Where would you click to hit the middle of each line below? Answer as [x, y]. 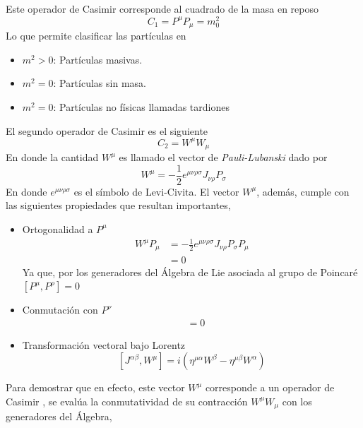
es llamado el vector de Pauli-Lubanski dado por [223, 157]
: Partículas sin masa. [100, 83]
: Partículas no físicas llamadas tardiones [141, 106]
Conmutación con [60, 310]
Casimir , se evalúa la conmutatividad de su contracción [127, 401]
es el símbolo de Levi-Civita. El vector [156, 191]
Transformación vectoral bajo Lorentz [104, 344]
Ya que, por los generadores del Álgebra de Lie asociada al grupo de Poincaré [190, 272]
